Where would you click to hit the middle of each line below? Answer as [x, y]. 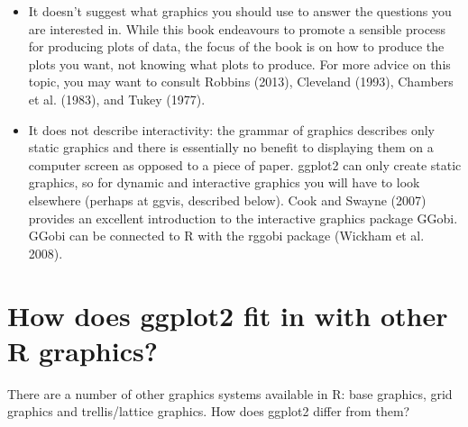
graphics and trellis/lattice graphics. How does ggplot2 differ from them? [209, 411]
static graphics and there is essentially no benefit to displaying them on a [231, 147]
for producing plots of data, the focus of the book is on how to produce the [236, 46]
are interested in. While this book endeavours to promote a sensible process [237, 28]
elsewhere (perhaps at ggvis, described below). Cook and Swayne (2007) [227, 200]
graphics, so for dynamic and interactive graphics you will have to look [224, 182]
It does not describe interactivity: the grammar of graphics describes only [231, 129]
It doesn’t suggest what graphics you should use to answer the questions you [240, 11]
